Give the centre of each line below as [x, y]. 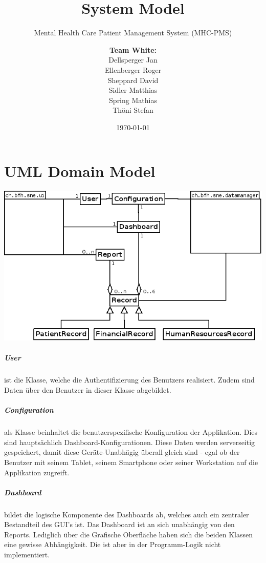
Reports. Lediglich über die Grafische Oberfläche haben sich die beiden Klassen [128, 534]
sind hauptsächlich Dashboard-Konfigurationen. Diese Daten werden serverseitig [130, 442]
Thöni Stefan [133, 110]
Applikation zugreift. [37, 472]
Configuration [29, 410]
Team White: [133, 49]
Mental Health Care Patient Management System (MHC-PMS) [133, 33]
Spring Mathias [133, 100]
